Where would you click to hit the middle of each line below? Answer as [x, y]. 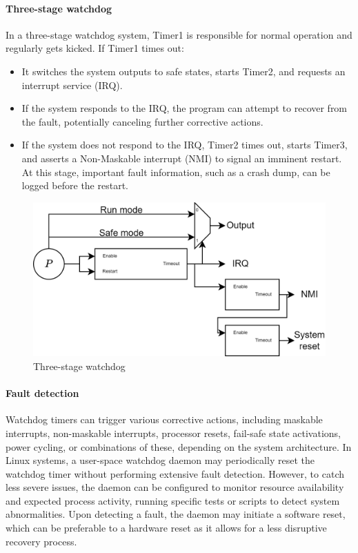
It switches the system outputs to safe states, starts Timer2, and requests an [183, 71]
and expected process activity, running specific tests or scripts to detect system [173, 500]
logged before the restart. [75, 185]
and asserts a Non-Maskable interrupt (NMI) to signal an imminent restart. [182, 158]
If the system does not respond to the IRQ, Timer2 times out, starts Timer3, [185, 145]
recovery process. [41, 541]
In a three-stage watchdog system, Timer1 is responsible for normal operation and [179, 34]
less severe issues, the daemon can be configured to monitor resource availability [175, 487]
